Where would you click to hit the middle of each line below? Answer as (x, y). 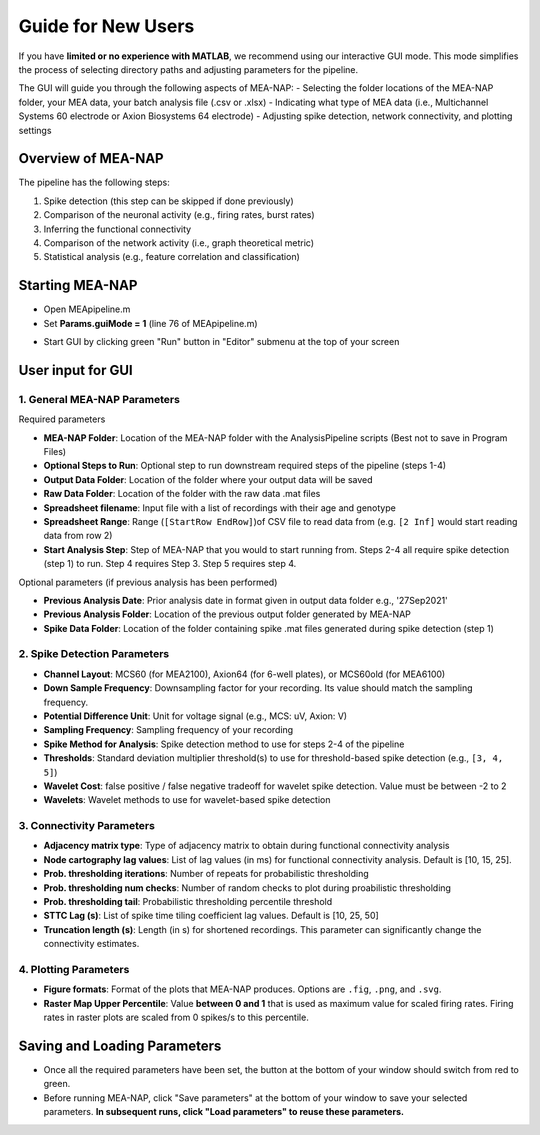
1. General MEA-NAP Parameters (99, 399)
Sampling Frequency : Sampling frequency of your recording (168, 730)
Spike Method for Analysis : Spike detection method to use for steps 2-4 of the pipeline (224, 744)
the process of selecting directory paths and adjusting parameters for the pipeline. (188, 69)
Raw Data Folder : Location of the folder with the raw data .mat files (182, 494)
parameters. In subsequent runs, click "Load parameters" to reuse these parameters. (224, 1112)
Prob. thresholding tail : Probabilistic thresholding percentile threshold (188, 902)
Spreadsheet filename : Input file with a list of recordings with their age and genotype (220, 507)
